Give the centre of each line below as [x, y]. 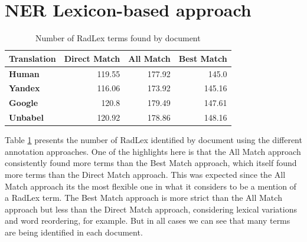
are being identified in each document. [74, 232]
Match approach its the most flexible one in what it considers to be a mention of [151, 186]
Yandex [25, 88]
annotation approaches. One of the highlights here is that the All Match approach [153, 151]
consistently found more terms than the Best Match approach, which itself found [151, 163]
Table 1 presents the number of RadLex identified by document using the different [153, 140]
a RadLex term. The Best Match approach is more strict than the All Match [143, 198]
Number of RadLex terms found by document [118, 38]
